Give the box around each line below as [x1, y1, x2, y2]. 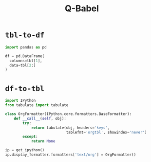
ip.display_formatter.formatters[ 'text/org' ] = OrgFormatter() [5, 152, 136, 157]
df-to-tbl [5, 84, 45, 93]
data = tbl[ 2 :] [9, 63, 36, 68]
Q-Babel [65, 3, 99, 14]
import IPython [5, 98, 36, 103]
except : [22, 134, 38, 139]
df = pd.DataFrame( [5, 53, 45, 59]
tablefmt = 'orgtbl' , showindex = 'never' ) [66, 130, 147, 135]
